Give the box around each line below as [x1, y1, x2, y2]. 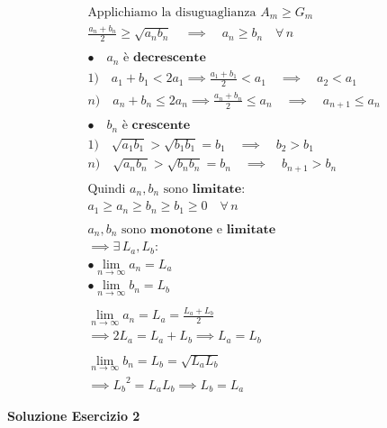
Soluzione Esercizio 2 [7, 405, 140, 424]
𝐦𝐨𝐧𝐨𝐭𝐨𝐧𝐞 [150, 223, 213, 236]
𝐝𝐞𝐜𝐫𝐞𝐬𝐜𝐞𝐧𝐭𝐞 [132, 51, 206, 65]
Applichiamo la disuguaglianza [87, 6, 256, 20]
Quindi [87, 183, 126, 196]
